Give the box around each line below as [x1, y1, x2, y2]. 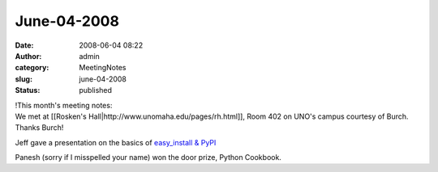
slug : [15, 73, 32, 84]
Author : [15, 51, 42, 61]
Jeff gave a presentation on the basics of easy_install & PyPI [15, 137, 217, 147]
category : [15, 63, 49, 73]
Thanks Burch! [15, 123, 64, 132]
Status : [15, 86, 41, 95]
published [79, 86, 113, 95]
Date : [15, 40, 34, 50]
